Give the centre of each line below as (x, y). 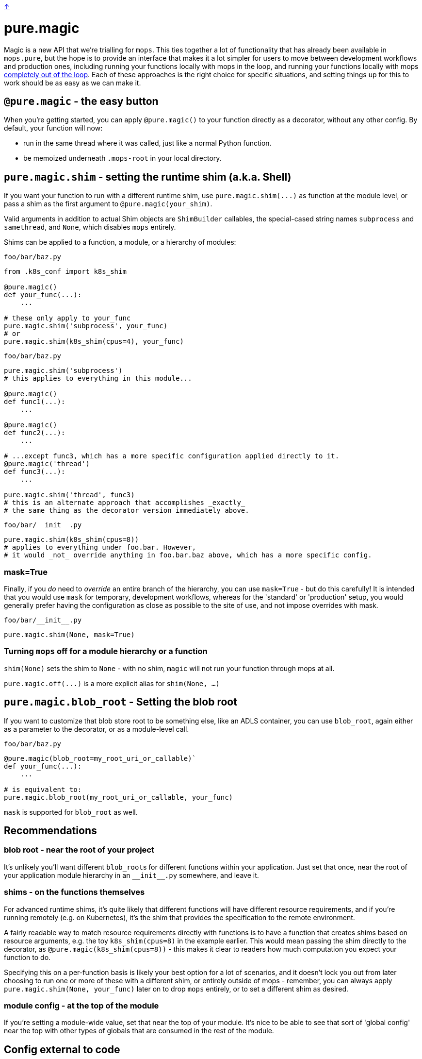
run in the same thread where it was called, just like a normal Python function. (147, 143)
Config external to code (62, 1049)
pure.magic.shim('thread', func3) (69, 495)
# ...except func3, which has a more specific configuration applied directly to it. (172, 456)
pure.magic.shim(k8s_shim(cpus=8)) (72, 540)
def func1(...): (35, 402)
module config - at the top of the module (81, 1005)
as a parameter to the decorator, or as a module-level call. (97, 729)
